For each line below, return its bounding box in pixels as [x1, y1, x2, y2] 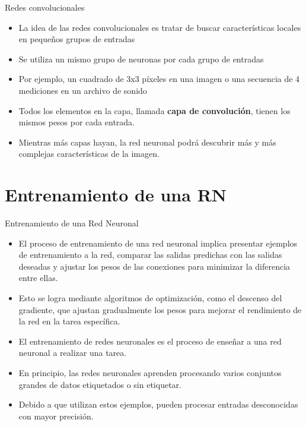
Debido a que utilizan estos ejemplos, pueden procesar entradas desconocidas [18, 398, 298, 411]
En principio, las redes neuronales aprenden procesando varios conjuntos [18, 367, 282, 378]
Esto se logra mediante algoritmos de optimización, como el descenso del [18, 292, 282, 304]
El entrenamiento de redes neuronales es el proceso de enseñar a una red [18, 335, 282, 347]
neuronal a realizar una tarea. [18, 346, 127, 359]
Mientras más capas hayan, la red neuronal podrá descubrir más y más [18, 135, 276, 148]
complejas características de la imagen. [18, 147, 160, 160]
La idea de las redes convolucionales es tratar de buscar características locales [18, 21, 301, 33]
